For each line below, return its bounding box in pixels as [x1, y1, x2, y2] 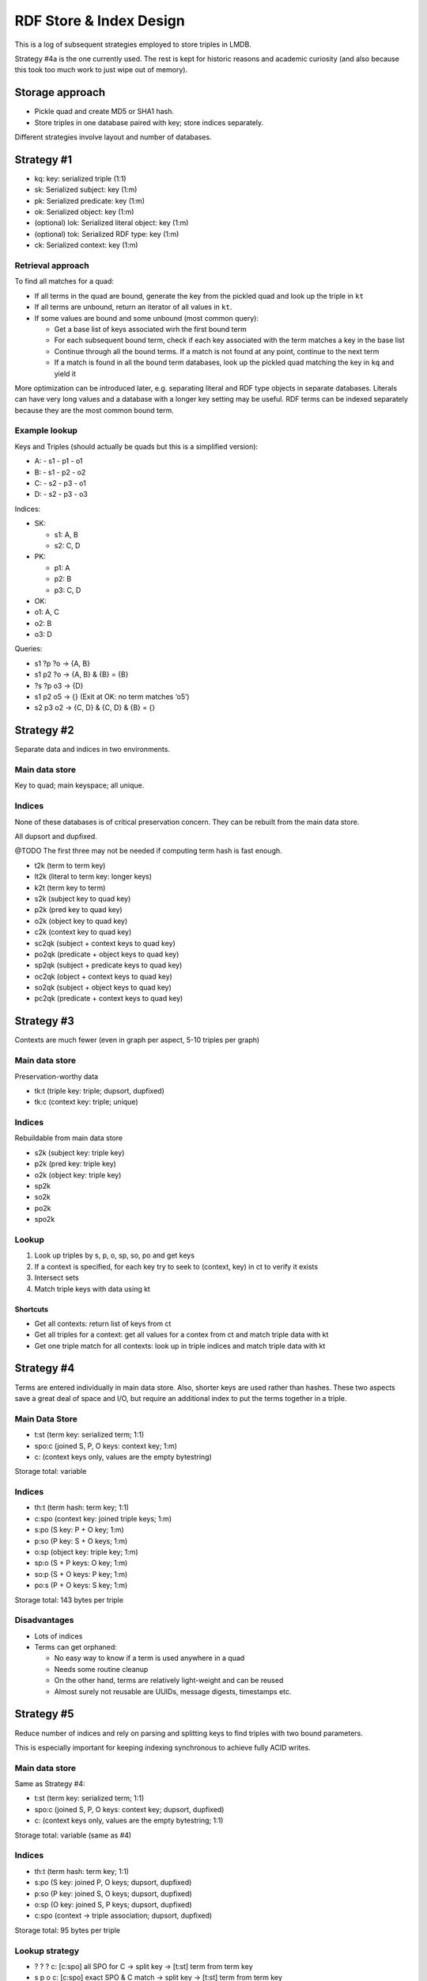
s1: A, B [54, 529, 78, 539]
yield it [54, 368, 77, 378]
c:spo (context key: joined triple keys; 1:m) [34, 1513, 172, 1523]
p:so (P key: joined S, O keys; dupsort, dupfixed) [34, 1888, 193, 1898]
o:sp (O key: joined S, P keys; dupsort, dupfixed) [34, 1899, 193, 1909]
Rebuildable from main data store [14, 1133, 123, 1143]
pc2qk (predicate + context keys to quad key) [34, 994, 183, 1003]
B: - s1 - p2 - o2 [34, 468, 86, 477]
